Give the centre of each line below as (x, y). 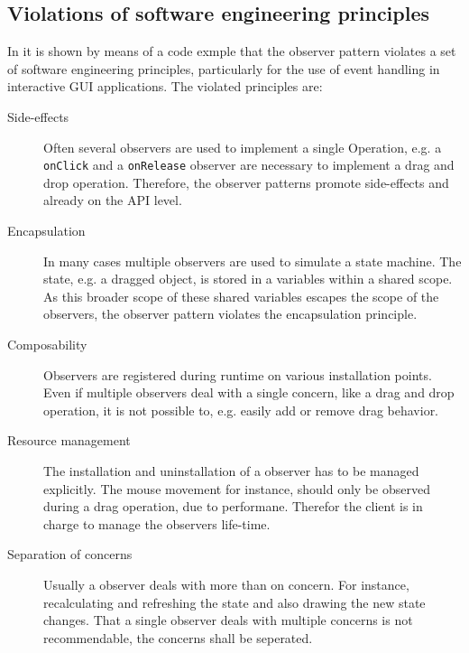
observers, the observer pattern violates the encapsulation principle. (230, 314)
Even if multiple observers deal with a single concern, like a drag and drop (249, 392)
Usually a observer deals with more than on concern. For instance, (226, 584)
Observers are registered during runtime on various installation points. (238, 374)
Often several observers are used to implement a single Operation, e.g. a (243, 147)
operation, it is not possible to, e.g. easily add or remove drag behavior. (241, 410)
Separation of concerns (70, 554)
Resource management (69, 440)
